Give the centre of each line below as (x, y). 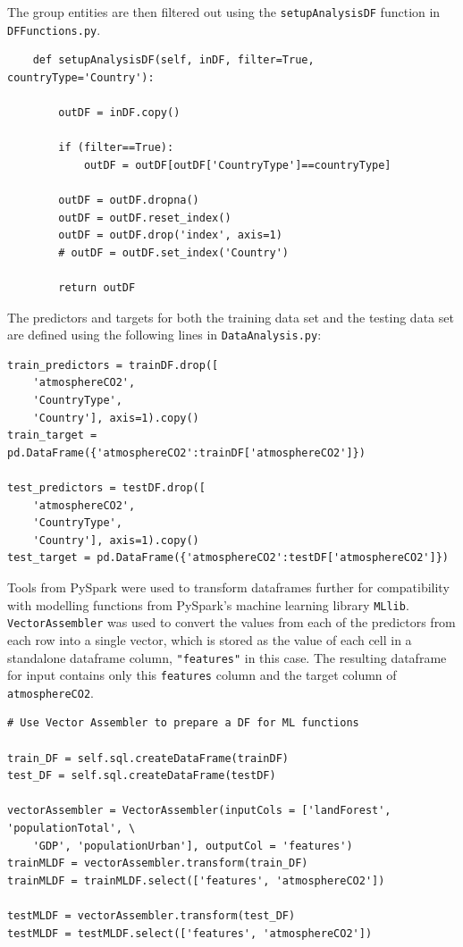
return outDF (97, 288)
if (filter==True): (116, 148)
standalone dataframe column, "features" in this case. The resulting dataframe (227, 657)
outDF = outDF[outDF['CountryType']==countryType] (237, 165)
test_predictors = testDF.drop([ (106, 488)
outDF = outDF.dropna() (129, 201)
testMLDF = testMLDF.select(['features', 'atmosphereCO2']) (190, 933)
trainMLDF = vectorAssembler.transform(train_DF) (158, 863)
